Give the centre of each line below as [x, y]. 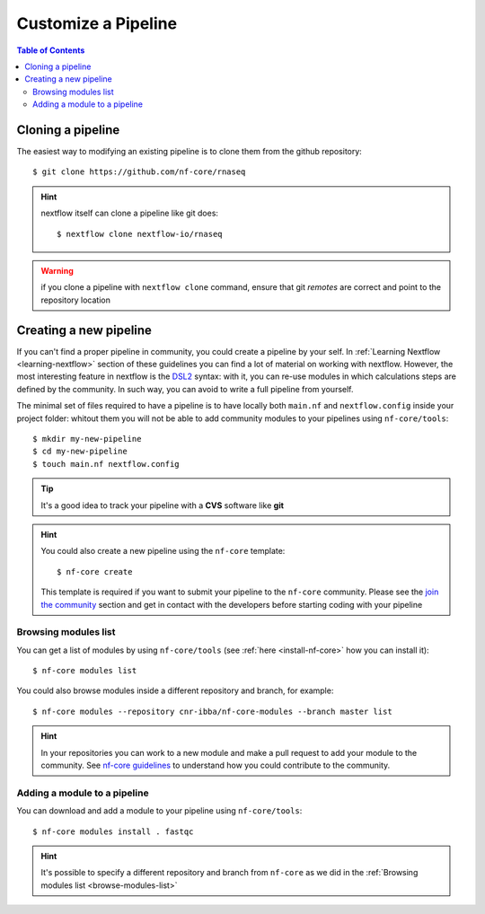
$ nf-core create [95, 571]
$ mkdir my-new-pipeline [87, 439]
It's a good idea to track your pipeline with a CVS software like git [163, 505]
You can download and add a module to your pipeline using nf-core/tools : [159, 811]
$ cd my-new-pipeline [80, 452]
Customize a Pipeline [97, 23]
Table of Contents [51, 50]
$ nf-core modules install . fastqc [113, 831]
